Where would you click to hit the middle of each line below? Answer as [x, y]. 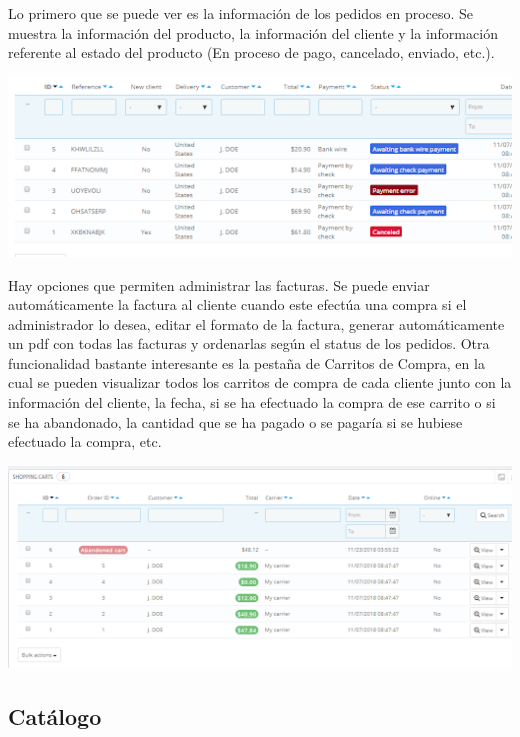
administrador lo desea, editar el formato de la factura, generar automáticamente [256, 323]
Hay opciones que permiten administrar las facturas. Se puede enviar [219, 284]
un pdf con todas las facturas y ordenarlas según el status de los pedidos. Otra [249, 343]
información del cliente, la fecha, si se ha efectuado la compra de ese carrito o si [252, 402]
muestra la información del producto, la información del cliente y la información [253, 32]
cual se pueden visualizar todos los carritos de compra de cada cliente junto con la [260, 382]
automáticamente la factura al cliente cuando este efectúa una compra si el [237, 304]
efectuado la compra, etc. [85, 441]
